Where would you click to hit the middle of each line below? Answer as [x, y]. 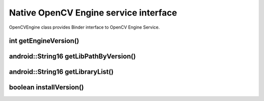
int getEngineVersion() [44, 41]
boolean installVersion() [46, 87]
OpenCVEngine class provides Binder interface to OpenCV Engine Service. [84, 27]
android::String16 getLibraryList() [61, 72]
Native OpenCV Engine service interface [93, 13]
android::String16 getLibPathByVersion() [73, 57]
